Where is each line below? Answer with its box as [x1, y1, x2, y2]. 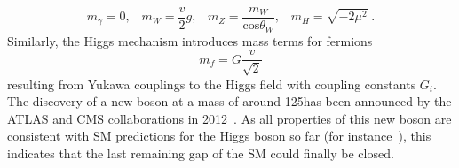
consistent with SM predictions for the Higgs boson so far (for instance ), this [7, 126, 431, 145]
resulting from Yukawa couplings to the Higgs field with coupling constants [7, 74, 416, 93]
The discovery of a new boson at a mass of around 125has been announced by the [7, 92, 452, 111]
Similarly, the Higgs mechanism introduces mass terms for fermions [7, 31, 373, 50]
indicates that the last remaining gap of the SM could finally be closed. [7, 143, 394, 162]
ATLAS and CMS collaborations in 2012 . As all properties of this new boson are [7, 109, 452, 127]
